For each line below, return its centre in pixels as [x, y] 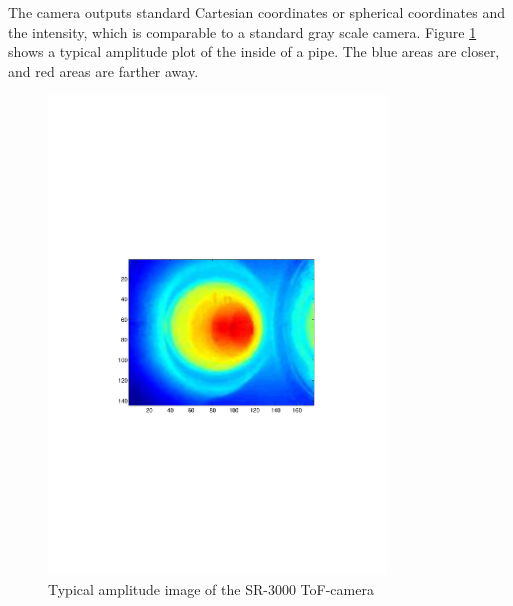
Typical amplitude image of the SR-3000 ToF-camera [211, 588]
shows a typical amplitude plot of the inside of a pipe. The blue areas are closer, [254, 51]
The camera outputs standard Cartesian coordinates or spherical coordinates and [256, 12]
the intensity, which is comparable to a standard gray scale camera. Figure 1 [242, 31]
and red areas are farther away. [103, 70]
